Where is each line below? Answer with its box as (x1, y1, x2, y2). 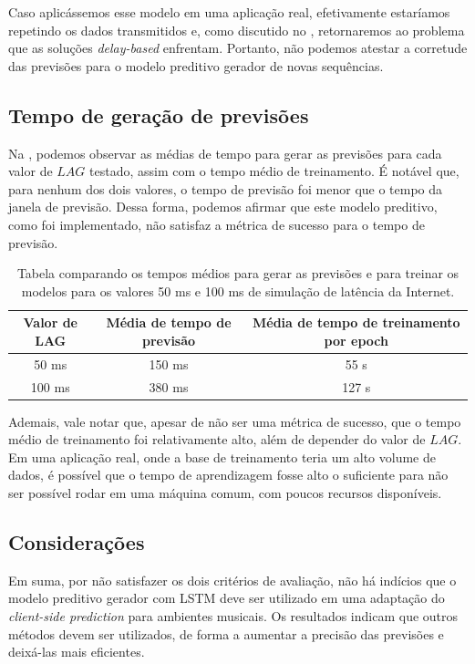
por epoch (324, 330, 388, 349)
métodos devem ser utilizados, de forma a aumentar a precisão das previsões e (8, 624, 444, 643)
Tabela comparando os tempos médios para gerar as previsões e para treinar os (16, 264, 460, 283)
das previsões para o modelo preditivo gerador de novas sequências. (8, 56, 384, 75)
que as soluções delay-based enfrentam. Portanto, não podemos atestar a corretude (8, 38, 468, 57)
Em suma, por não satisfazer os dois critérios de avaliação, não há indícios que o (8, 570, 457, 589)
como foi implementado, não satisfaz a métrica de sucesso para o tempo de (8, 214, 425, 233)
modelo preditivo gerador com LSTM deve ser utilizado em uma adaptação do (8, 588, 445, 607)
